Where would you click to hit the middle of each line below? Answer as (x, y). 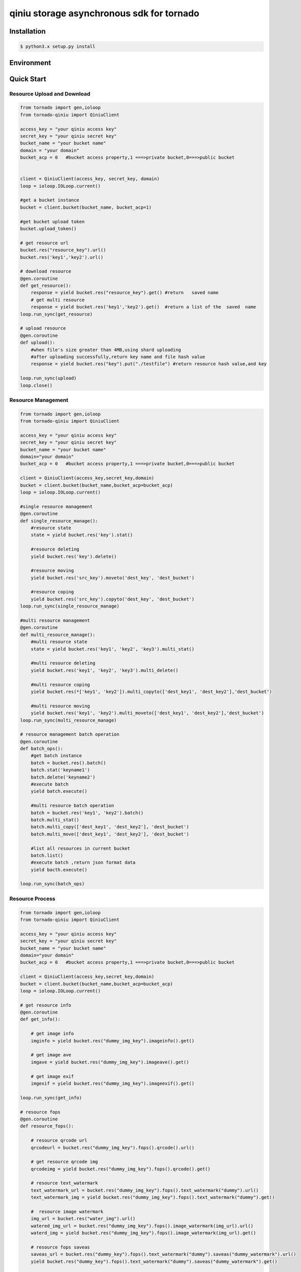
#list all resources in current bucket (81, 848)
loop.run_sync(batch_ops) (52, 884)
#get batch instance (56, 756)
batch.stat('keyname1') (60, 770)
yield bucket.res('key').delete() (74, 556)
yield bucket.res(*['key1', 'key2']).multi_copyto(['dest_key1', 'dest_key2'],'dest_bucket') (151, 691)
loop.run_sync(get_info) (51, 1097)
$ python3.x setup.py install (58, 47)
